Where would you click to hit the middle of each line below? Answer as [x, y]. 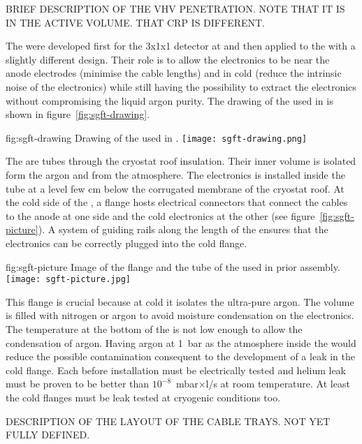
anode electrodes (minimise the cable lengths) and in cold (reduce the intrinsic [174, 73]
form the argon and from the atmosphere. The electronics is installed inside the [175, 175]
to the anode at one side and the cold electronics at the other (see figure [160, 215]
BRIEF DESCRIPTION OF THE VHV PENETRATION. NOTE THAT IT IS [175, 8]
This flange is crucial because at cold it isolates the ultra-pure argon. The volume [180, 301]
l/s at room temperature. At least [278, 384]
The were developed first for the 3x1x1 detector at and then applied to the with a [181, 46]
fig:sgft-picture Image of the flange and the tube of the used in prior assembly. [173, 266]
